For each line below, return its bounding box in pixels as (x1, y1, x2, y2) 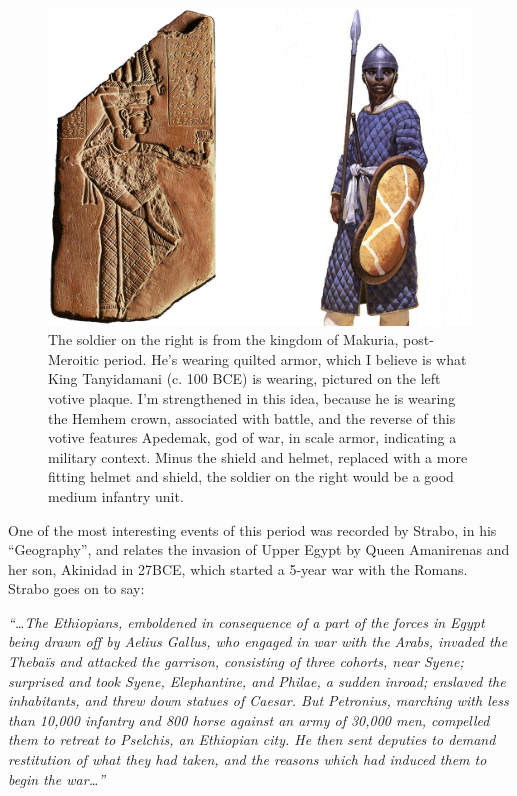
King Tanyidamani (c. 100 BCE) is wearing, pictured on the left (48, 368, 441, 389)
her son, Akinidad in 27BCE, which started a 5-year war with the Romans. (8, 558, 468, 579)
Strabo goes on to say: (8, 578, 145, 599)
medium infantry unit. (48, 485, 184, 506)
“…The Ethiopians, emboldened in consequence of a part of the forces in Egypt (8, 611, 485, 632)
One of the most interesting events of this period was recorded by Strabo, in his (8, 519, 497, 540)
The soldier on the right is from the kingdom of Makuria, (48, 329, 399, 350)
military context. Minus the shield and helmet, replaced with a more (48, 446, 468, 467)
